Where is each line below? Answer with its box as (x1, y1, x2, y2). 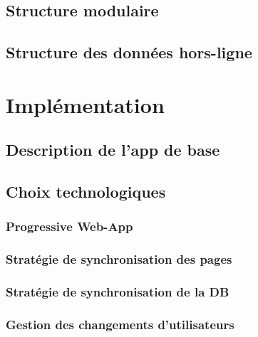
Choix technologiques (6, 181, 166, 203)
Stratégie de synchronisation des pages (6, 250, 232, 268)
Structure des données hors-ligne (6, 41, 252, 63)
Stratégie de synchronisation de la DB (6, 283, 229, 301)
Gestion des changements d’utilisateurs (6, 315, 234, 333)
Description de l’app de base (6, 139, 220, 161)
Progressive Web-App (6, 218, 133, 235)
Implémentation (6, 90, 165, 119)
